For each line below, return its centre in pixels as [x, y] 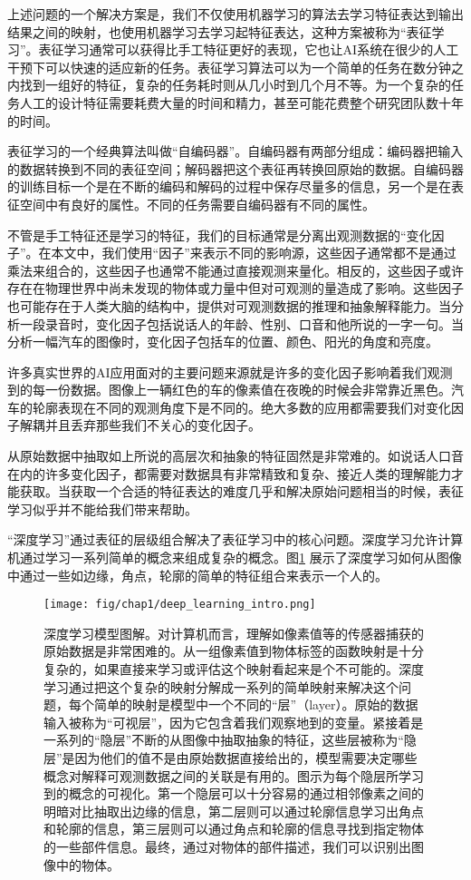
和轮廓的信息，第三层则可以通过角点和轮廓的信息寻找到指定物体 [234, 829]
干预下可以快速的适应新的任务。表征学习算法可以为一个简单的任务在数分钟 [229, 67]
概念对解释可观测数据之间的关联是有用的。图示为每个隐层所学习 [234, 775]
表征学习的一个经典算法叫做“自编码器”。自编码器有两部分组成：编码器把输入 [235, 151]
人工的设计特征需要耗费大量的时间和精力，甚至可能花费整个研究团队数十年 [241, 102]
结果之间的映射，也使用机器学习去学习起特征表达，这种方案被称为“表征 [220, 31]
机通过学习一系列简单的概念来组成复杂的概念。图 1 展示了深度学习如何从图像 [235, 557]
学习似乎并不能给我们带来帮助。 [102, 508]
